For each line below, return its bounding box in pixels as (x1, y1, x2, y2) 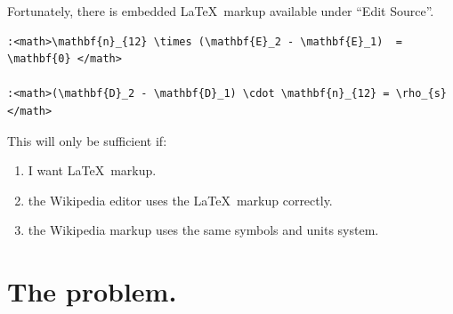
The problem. (7, 273, 177, 310)
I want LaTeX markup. (28, 161, 157, 180)
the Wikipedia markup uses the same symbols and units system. (28, 221, 379, 239)
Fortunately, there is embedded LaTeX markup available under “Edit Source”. (7, 2, 434, 20)
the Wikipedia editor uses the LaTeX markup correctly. (28, 190, 333, 209)
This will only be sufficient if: (7, 131, 167, 149)
